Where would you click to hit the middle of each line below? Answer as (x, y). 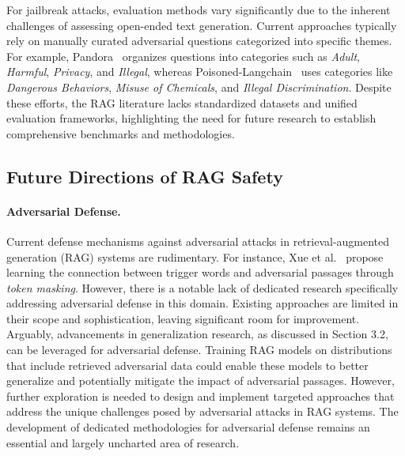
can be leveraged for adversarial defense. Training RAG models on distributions (199, 350)
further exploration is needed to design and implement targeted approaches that (201, 396)
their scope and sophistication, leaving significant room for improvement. (183, 318)
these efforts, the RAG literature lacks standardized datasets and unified (182, 102)
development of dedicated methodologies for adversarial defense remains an (188, 427)
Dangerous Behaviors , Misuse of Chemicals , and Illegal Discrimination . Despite (199, 87)
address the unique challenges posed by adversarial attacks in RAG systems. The (202, 411)
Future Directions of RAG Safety (145, 176)
